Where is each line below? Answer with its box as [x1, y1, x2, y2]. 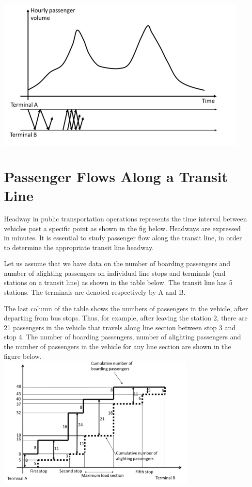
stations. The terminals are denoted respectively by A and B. [4, 287, 186, 297]
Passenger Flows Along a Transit [4, 166, 228, 186]
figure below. [4, 351, 42, 361]
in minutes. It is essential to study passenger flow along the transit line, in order [4, 233, 242, 243]
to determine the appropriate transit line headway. [4, 242, 154, 252]
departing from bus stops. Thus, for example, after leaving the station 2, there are [4, 313, 248, 323]
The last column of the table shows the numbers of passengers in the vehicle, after [4, 303, 248, 313]
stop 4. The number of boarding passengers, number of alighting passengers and [4, 332, 241, 342]
